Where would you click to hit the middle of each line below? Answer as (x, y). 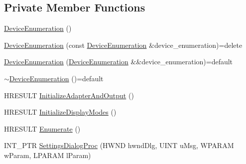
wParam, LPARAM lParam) (48, 155)
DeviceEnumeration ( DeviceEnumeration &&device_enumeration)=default (119, 62)
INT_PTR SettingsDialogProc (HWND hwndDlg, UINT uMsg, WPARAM (119, 145)
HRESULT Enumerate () (42, 128)
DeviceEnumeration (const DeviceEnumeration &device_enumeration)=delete (123, 45)
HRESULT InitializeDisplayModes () (60, 112)
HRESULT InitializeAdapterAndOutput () (69, 95)
